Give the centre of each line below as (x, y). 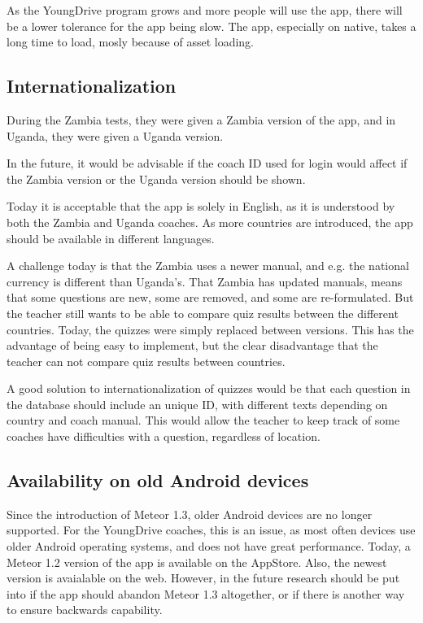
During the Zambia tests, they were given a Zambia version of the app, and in (201, 119)
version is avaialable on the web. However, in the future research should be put (203, 578)
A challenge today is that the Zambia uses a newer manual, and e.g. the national (208, 266)
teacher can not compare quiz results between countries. (146, 361)
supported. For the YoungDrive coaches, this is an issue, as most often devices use (211, 530)
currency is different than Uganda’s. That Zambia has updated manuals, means (205, 281)
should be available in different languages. (111, 238)
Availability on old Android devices (158, 480)
